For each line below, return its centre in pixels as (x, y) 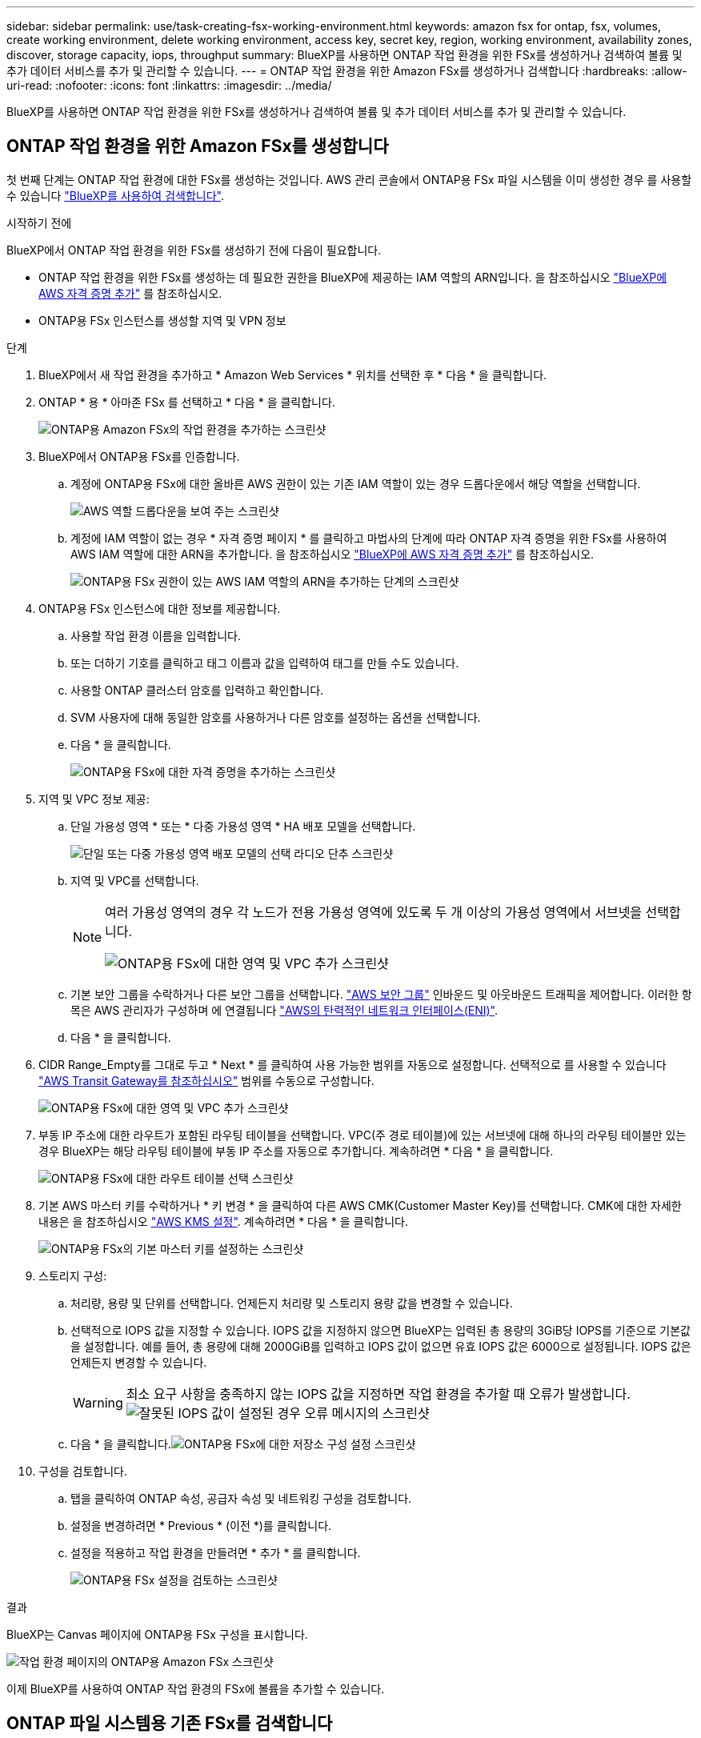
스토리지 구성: (73, 1275)
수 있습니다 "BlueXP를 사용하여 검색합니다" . (115, 195)
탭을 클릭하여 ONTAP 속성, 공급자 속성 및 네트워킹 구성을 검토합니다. (241, 1498)
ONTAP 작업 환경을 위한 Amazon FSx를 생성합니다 (198, 146)
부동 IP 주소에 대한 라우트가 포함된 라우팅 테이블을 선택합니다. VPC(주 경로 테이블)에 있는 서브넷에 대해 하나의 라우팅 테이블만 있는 (363, 1135)
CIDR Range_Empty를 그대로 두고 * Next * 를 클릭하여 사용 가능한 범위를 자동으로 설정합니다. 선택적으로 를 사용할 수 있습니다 (353, 1064)
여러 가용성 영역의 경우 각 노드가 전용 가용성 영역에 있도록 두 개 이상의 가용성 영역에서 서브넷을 (374, 912)
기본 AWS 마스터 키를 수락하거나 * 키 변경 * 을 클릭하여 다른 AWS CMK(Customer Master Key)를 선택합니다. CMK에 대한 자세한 (360, 1205)
